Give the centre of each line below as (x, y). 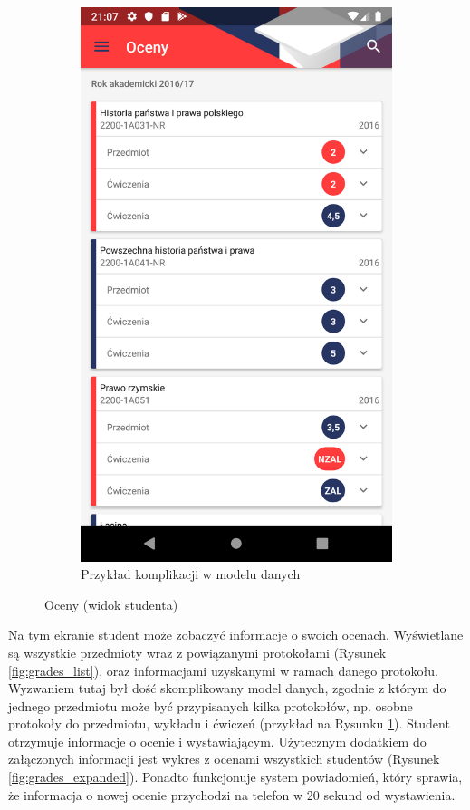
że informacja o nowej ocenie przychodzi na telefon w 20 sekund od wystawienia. (232, 794)
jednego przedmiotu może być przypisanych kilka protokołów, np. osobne (211, 705)
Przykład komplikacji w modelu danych (191, 574)
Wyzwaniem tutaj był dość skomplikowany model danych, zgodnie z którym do (227, 688)
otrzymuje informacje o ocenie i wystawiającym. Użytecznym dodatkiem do (217, 741)
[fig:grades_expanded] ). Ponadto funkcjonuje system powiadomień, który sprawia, (235, 777)
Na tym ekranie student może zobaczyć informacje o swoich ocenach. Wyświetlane (236, 635)
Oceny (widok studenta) (111, 604)
